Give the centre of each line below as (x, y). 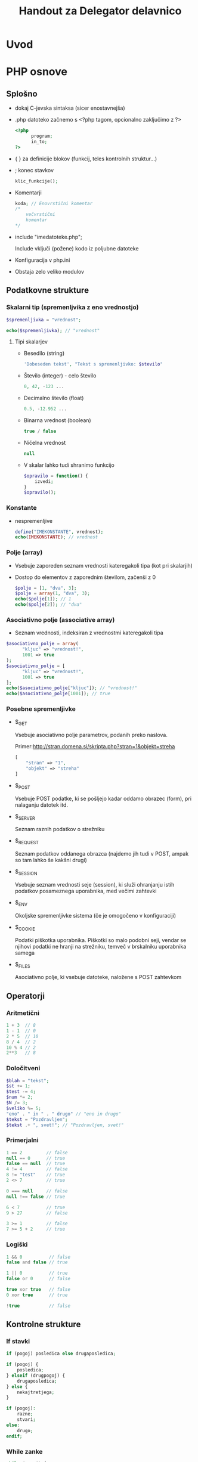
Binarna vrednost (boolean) (57, 420)
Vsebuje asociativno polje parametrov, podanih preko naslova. (91, 735)
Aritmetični (23, 1013)
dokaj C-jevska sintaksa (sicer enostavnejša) (70, 108)
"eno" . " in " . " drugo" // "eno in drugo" (64, 1114)
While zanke (24, 1451)
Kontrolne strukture (44, 1325)
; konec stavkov (34, 170)
